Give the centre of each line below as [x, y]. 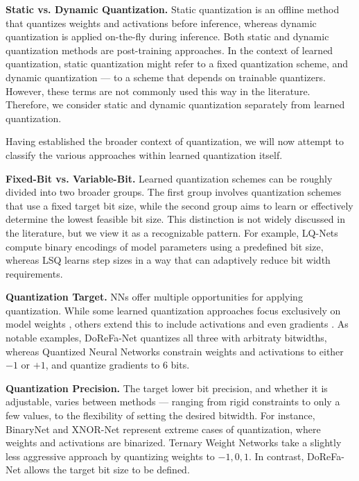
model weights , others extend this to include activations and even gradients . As [177, 324]
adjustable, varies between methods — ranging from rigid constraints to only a [173, 402]
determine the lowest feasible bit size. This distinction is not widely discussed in [175, 219]
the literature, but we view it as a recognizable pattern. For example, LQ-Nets [172, 232]
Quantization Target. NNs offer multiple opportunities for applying [154, 297]
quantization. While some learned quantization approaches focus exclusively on [173, 310]
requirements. [34, 273]
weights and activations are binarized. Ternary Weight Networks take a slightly [174, 442]
